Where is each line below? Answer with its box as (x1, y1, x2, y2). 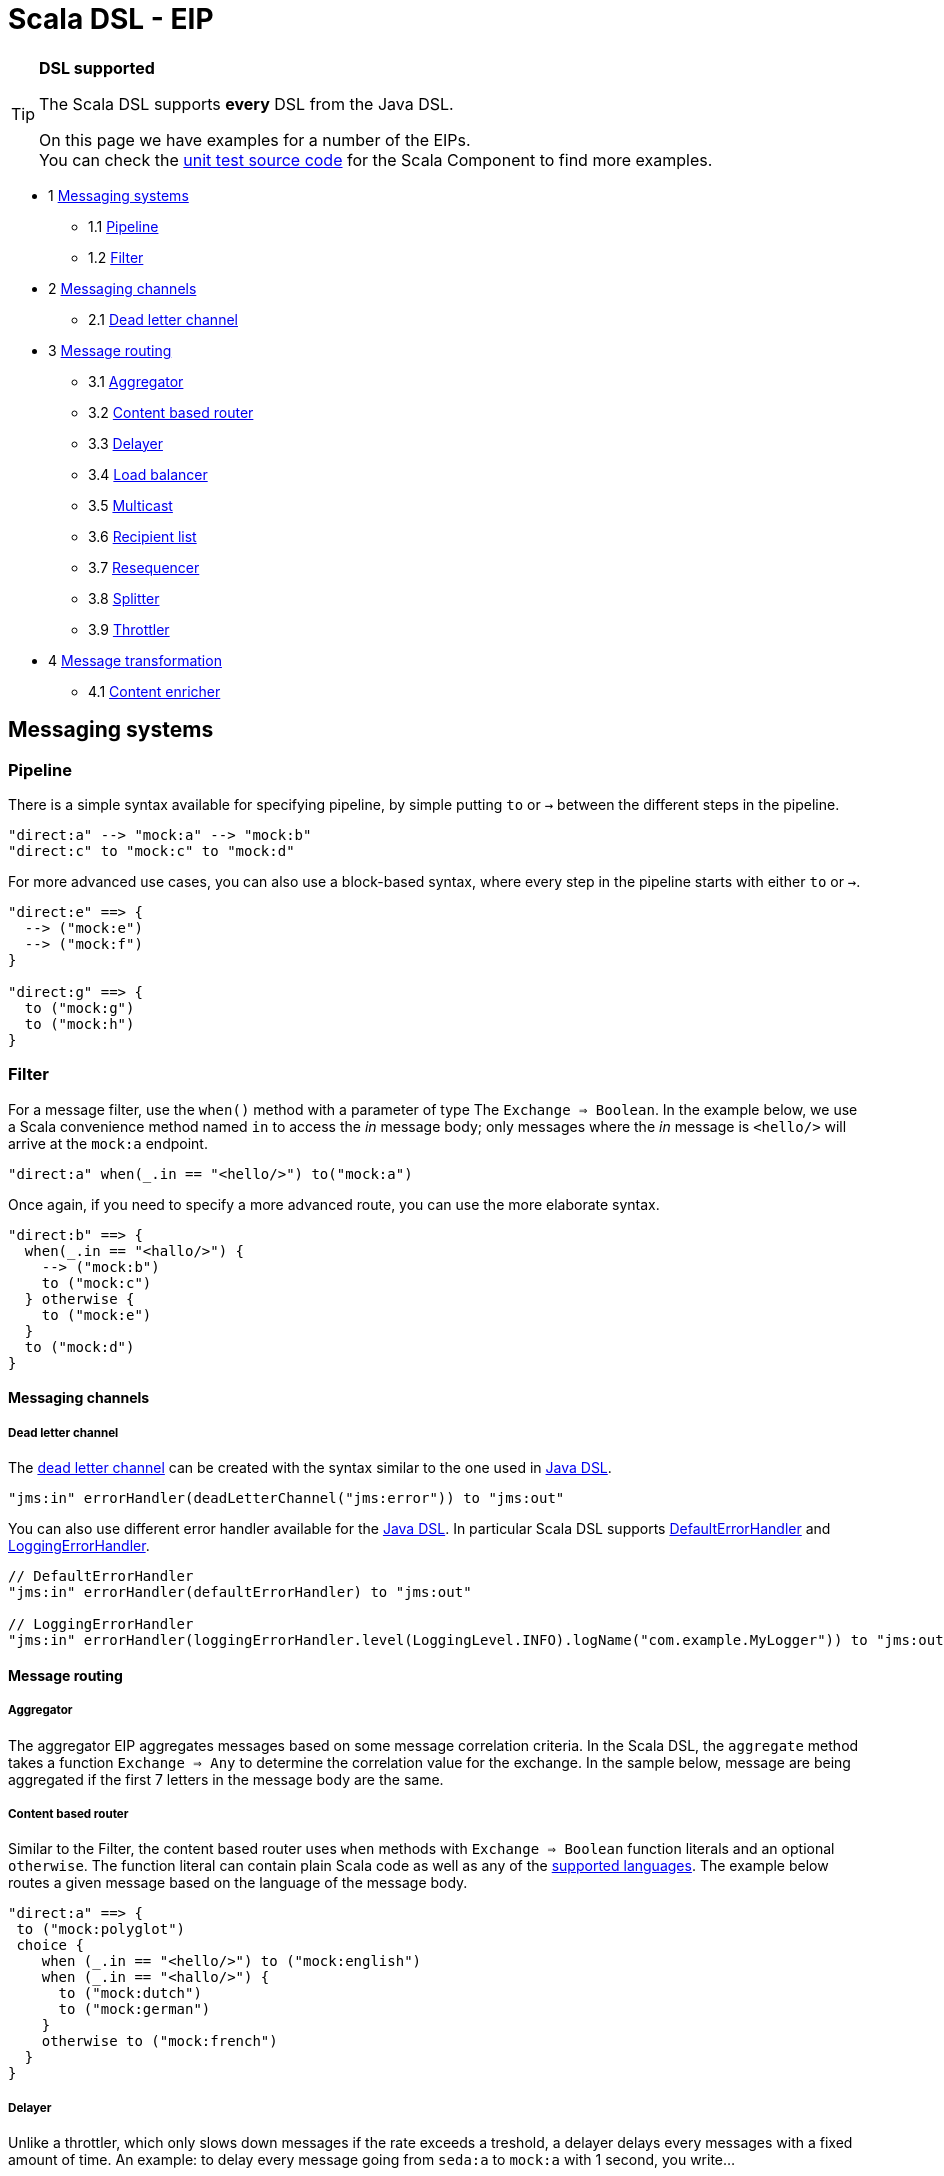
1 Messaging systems (48, 186, 189, 204)
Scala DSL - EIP (8, 2, 214, 36)
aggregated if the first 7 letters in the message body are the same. (8, 1770, 444, 1788)
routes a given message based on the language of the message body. (8, 1874, 468, 1892)
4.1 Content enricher (88, 682, 221, 700)
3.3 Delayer (88, 434, 163, 452)
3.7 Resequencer (88, 558, 200, 576)
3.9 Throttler (88, 620, 170, 638)
